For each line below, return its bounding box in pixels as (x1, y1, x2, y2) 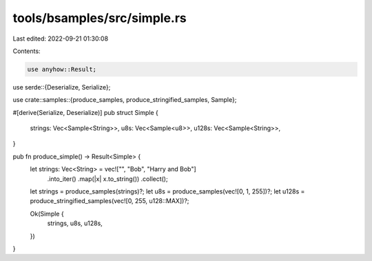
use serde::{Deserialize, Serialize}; (12, 83, 111, 91)
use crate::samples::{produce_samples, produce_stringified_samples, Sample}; (12, 96, 237, 104)
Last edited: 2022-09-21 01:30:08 (12, 34, 109, 43)
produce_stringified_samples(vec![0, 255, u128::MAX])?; (30, 197, 189, 205)
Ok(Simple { (30, 209, 65, 218)
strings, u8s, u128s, (47, 219, 103, 227)
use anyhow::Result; (27, 65, 96, 73)
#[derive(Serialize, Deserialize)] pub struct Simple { (12, 108, 158, 116)
